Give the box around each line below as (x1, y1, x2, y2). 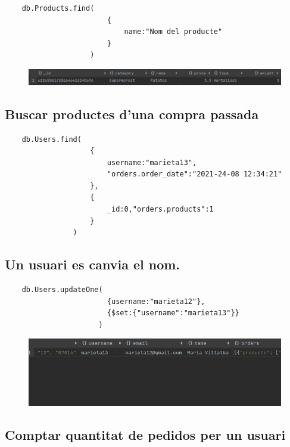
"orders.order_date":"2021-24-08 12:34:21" (107, 170, 282, 179)
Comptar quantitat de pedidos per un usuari (5, 425, 286, 443)
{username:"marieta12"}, (107, 297, 205, 306)
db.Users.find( (21, 135, 82, 144)
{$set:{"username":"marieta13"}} (107, 309, 239, 318)
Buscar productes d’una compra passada (5, 104, 259, 123)
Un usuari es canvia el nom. (5, 255, 180, 274)
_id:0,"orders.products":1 (107, 205, 214, 214)
